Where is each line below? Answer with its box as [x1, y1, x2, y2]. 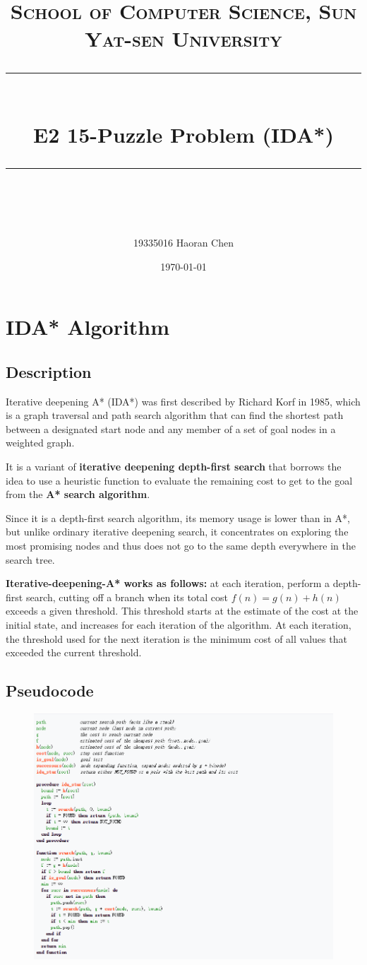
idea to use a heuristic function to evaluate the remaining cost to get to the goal [6, 473, 353, 487]
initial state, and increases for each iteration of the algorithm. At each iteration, [6, 617, 351, 632]
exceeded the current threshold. [6, 645, 142, 660]
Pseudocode [6, 680, 94, 701]
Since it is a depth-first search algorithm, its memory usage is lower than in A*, [6, 510, 350, 525]
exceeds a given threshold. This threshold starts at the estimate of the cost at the [6, 603, 359, 618]
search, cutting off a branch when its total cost [25, 589, 229, 604]
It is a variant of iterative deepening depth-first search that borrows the [6, 459, 342, 474]
